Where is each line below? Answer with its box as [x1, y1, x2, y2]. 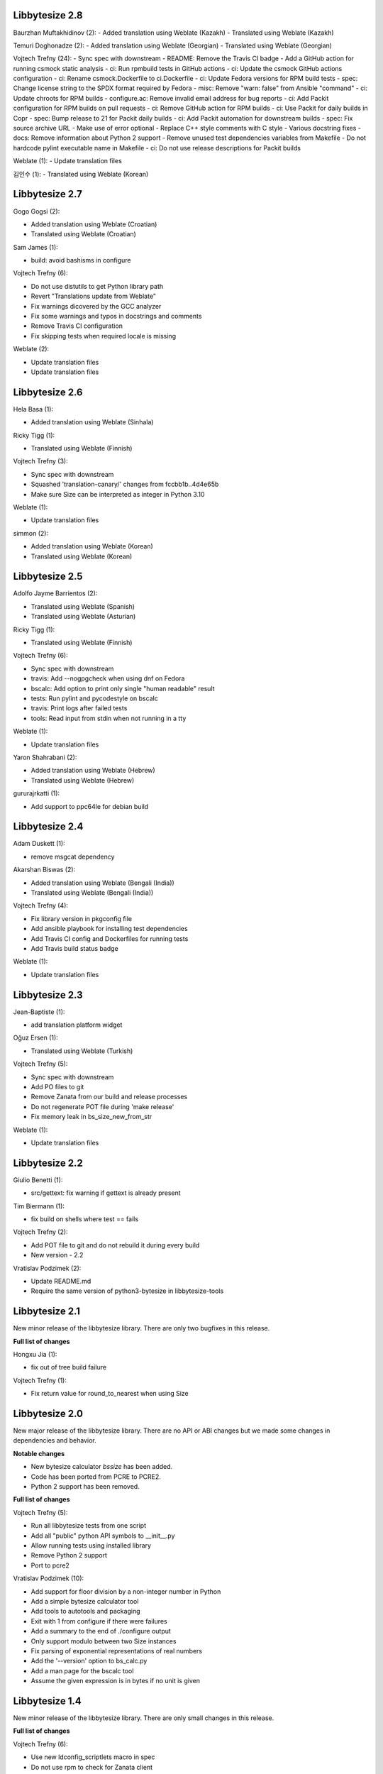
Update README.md [30, 1277, 91, 1285]
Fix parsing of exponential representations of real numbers [30, 1646, 203, 1655]
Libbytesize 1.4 [13, 1695, 82, 1707]
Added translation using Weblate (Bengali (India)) [30, 878, 175, 887]
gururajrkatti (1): [13, 789, 60, 798]
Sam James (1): [13, 243, 58, 251]
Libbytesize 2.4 [13, 820, 84, 833]
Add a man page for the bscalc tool [30, 1666, 134, 1675]
